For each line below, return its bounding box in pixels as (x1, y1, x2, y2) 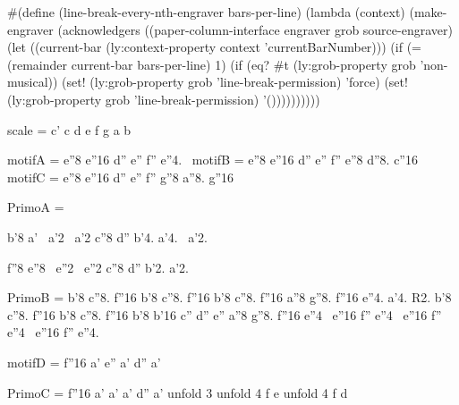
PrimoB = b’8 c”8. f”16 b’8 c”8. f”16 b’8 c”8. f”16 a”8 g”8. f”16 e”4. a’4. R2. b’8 (7, 288, 452, 307)
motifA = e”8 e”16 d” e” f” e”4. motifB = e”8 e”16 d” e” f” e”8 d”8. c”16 (7, 150, 418, 169)
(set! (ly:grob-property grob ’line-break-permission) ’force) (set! (62, 72, 408, 91)
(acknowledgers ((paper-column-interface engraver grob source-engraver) (57, 20, 453, 38)
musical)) (7, 72, 58, 91)
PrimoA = (7, 198, 64, 216)
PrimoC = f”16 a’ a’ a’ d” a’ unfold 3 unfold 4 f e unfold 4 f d (7, 383, 348, 401)
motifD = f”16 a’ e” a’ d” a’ (7, 352, 161, 371)
